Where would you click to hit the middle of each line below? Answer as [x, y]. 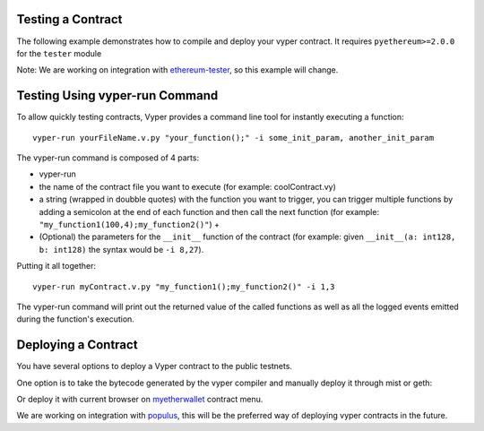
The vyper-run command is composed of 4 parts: [108, 158]
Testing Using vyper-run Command [117, 95]
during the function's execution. [75, 319]
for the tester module [59, 53]
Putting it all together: [56, 266]
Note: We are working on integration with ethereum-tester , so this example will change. [177, 70]
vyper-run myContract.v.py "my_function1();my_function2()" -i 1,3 [184, 286]
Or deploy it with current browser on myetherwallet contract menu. [140, 399]
